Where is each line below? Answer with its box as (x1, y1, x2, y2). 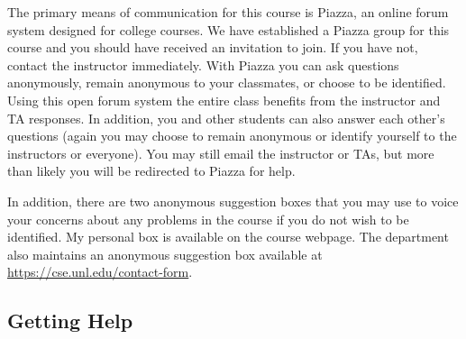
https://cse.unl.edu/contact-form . (7, 262, 193, 281)
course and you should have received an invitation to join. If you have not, (7, 38, 418, 57)
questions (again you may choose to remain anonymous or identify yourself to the (7, 126, 457, 145)
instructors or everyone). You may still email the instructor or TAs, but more (7, 143, 434, 162)
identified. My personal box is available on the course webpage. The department (7, 227, 449, 246)
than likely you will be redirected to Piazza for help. (7, 161, 296, 180)
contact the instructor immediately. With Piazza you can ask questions (7, 55, 399, 74)
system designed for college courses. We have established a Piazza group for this (7, 20, 450, 39)
